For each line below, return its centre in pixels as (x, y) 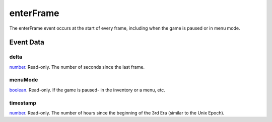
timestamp (23, 103)
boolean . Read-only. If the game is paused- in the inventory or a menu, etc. (87, 90)
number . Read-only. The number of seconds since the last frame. (77, 67)
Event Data (27, 42)
